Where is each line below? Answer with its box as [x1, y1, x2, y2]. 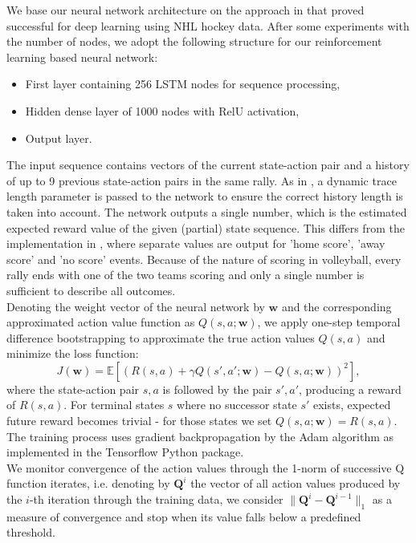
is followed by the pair [162, 380, 272, 397]
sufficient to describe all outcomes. [6, 282, 176, 298]
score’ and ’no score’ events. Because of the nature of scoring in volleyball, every [6, 250, 402, 267]
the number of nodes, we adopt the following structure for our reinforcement [6, 33, 382, 50]
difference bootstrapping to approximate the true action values [6, 329, 315, 346]
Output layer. [25, 129, 92, 146]
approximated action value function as [6, 314, 195, 330]
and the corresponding [281, 298, 392, 314]
